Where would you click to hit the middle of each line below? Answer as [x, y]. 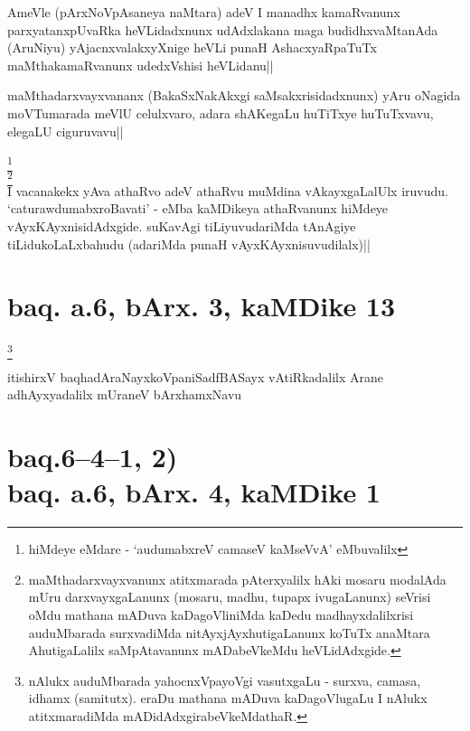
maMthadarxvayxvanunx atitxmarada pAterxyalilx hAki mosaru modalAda [237, 579]
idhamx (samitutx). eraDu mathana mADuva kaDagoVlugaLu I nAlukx [228, 698]
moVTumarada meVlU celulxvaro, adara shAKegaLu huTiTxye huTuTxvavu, [221, 112]
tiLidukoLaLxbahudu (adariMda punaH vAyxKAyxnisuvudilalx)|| [189, 244]
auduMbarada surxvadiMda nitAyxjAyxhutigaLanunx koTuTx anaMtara [229, 632]
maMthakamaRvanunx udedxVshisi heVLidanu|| [141, 65]
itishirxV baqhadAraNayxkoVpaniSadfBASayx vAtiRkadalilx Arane [196, 376]
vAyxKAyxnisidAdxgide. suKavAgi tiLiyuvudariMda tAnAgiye [182, 226]
